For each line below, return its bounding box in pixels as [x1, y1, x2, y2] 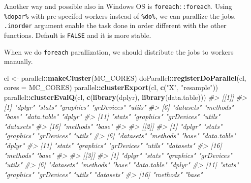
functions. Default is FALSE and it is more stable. [4, 30, 151, 40]
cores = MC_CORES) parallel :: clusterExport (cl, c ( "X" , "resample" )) [4, 82, 218, 92]
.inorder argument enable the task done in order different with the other [4, 20, 226, 30]
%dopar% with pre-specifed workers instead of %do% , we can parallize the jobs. [4, 10, 236, 21]
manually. [4, 56, 33, 66]
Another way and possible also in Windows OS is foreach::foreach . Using [4, 1, 232, 11]
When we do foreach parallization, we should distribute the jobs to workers [4, 46, 234, 57]
